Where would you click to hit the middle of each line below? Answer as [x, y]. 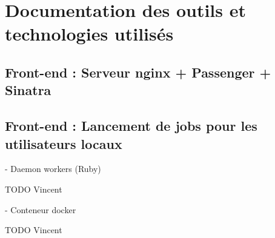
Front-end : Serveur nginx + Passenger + [138, 72]
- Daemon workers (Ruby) [53, 169]
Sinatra [28, 90]
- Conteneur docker [41, 209]
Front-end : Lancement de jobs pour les [131, 126]
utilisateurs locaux [64, 143]
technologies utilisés [89, 34]
